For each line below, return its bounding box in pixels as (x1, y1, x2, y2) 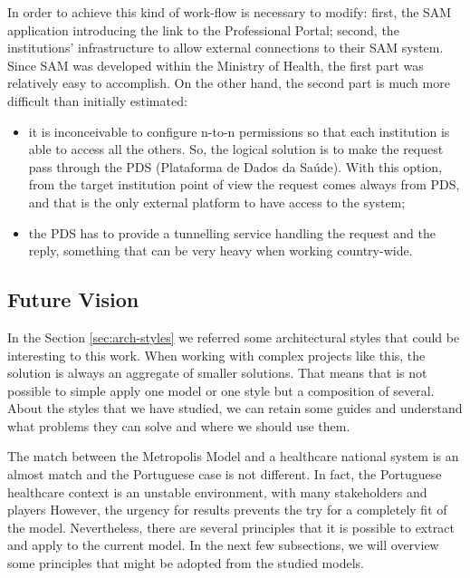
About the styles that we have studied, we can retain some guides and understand (7, 399, 463, 418)
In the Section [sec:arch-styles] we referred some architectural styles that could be (7, 327, 460, 346)
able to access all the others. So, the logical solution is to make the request (28, 140, 444, 159)
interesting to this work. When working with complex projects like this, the (7, 345, 426, 364)
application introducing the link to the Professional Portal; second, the (7, 20, 399, 39)
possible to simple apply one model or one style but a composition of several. (7, 381, 435, 400)
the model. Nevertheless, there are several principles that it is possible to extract (7, 517, 455, 536)
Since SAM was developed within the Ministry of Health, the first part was (7, 55, 424, 74)
